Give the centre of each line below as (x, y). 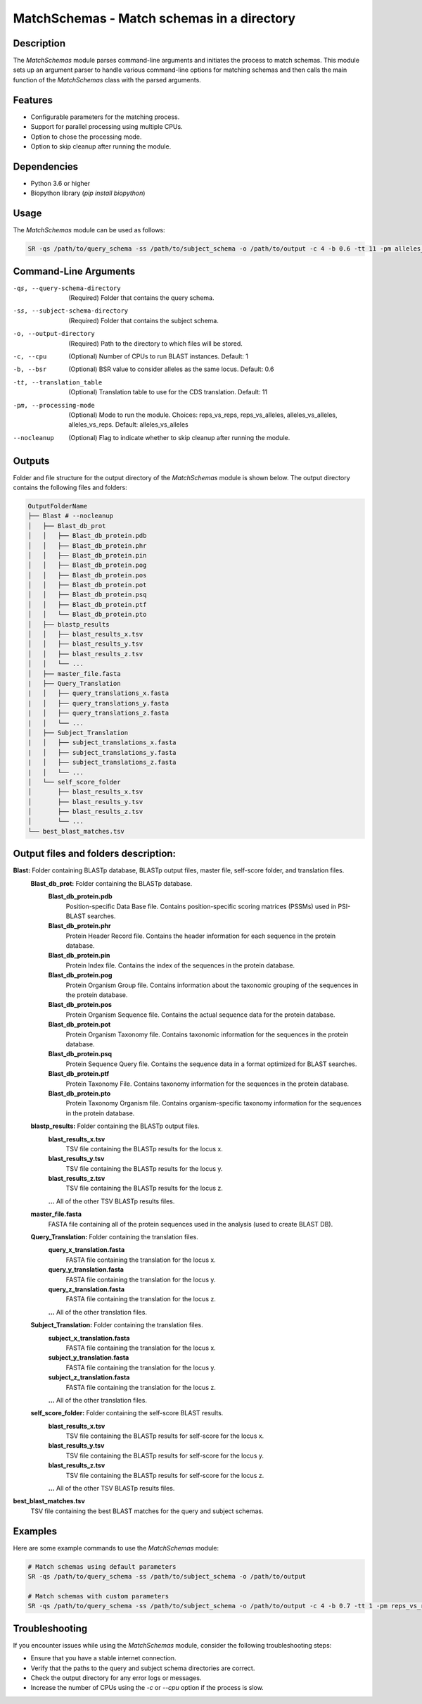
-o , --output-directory (54, 334)
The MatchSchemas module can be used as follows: (89, 230)
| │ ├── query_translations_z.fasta (98, 713)
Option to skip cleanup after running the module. (101, 146)
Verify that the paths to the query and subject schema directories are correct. (143, 1668)
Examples (35, 1531)
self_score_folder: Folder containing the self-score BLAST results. (127, 1413)
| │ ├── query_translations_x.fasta (98, 693)
